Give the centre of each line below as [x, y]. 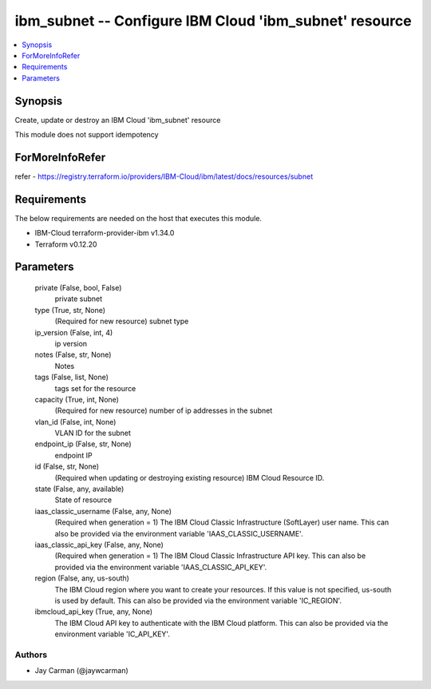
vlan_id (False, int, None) [75, 422]
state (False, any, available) [79, 489]
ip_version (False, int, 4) [74, 332]
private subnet [79, 299]
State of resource [83, 500]
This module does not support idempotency [87, 135]
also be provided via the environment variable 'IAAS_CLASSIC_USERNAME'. [179, 533]
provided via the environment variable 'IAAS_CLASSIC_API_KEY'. [161, 567]
